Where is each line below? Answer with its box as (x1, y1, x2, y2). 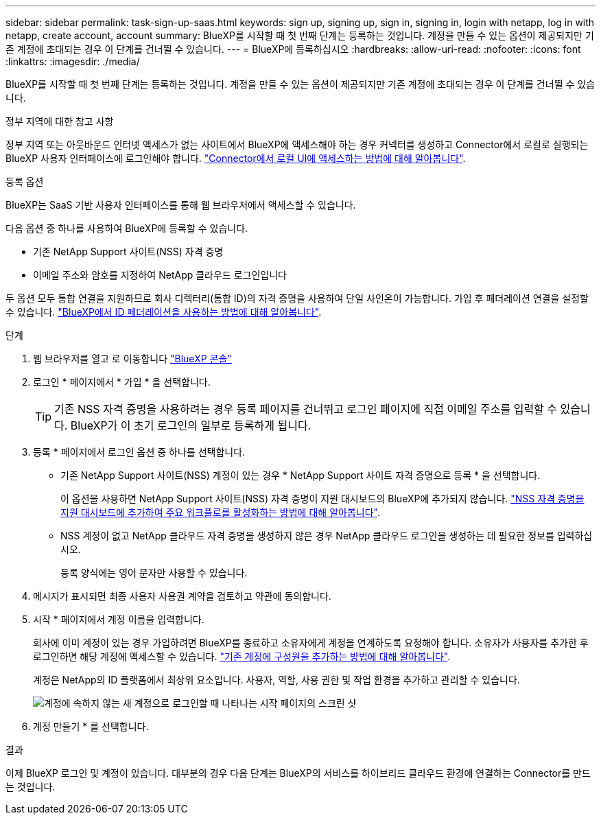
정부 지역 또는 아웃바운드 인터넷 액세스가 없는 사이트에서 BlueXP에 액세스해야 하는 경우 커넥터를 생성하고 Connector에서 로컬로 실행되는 (5, 139, 589, 150)
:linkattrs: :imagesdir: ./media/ (5, 56, 140, 67)
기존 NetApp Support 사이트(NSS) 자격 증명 (33, 246, 224, 257)
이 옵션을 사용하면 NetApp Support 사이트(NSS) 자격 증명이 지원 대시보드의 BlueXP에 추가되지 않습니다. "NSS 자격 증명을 (60, 493, 585, 504)
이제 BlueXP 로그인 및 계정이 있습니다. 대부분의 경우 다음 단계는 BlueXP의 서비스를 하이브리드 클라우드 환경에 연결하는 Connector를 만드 (5, 767, 591, 779)
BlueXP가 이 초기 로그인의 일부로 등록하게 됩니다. (70, 419, 311, 432)
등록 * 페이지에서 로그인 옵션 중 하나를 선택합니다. (33, 446, 246, 458)
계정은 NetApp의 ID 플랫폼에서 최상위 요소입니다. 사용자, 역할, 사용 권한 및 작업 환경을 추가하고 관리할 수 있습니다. (33, 674, 520, 686)
